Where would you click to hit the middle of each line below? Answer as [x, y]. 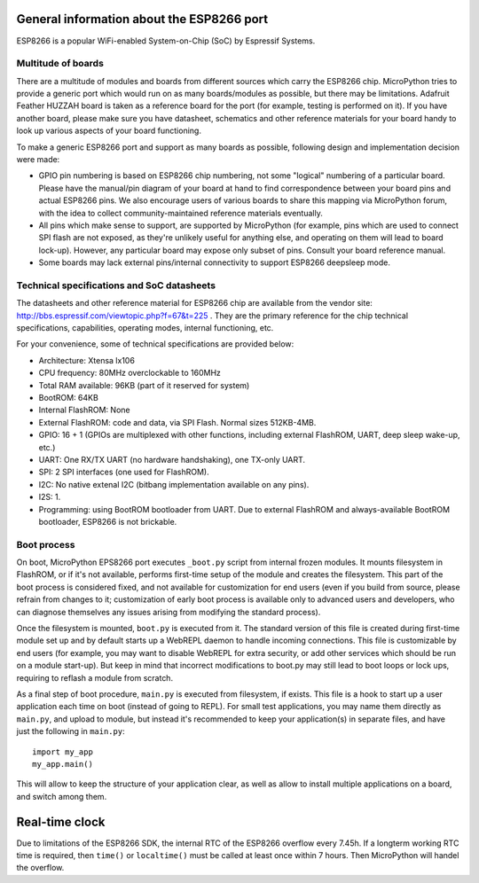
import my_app [63, 752]
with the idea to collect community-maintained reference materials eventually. [181, 213]
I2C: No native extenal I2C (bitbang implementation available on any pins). [174, 484]
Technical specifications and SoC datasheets [116, 285]
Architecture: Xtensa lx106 [86, 360]
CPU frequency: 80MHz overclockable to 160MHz [130, 373]
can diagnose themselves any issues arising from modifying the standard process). [169, 612]
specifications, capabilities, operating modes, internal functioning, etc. [145, 328]
